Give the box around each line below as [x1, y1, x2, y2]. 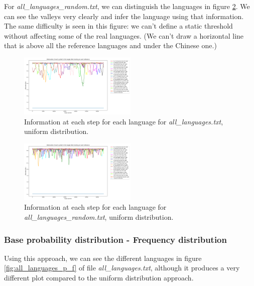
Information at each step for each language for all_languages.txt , [24, 116, 223, 126]
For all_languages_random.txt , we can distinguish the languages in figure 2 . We [4, 1, 250, 11]
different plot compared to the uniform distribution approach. [4, 272, 194, 282]
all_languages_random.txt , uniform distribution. [24, 212, 174, 222]
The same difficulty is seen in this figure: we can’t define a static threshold [4, 21, 233, 31]
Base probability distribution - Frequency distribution [4, 233, 227, 245]
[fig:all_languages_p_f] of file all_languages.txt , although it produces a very [4, 262, 240, 273]
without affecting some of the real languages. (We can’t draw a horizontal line [4, 30, 244, 41]
